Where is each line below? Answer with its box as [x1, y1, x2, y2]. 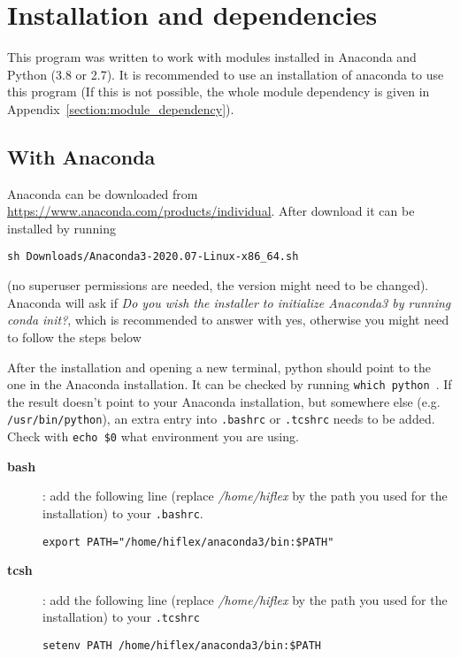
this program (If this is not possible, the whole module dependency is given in [7, 82, 430, 101]
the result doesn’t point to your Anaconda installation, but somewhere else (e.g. [7, 392, 441, 410]
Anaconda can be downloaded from [7, 184, 198, 203]
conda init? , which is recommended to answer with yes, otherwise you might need [7, 310, 449, 329]
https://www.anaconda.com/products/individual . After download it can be [7, 202, 415, 220]
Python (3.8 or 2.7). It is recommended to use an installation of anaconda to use [7, 65, 444, 83]
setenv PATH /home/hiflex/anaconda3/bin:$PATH [42, 639, 321, 653]
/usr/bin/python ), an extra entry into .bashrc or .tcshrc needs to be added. [7, 409, 435, 428]
